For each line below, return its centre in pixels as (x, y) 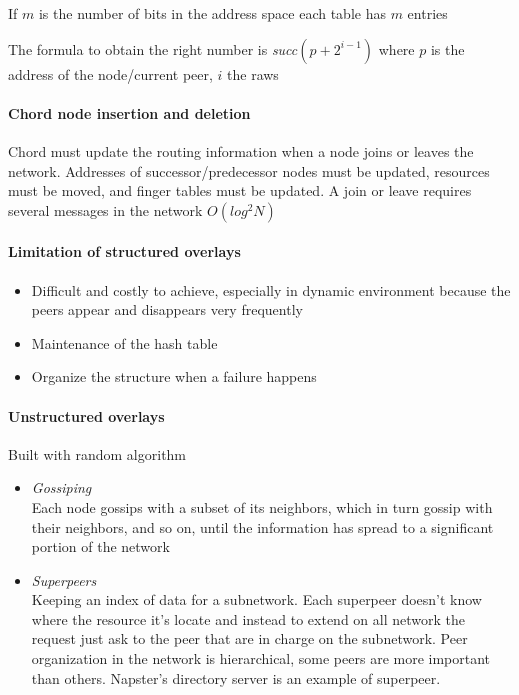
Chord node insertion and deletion (129, 112)
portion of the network (100, 546)
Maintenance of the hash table (124, 342)
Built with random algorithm (97, 453)
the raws (253, 73)
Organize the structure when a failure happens (174, 376)
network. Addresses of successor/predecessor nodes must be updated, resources (249, 170)
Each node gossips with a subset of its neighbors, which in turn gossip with (262, 506)
